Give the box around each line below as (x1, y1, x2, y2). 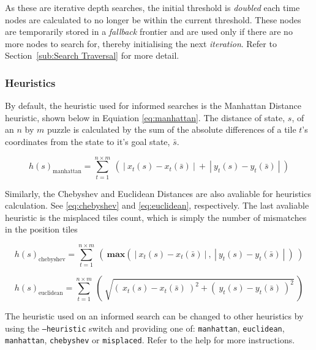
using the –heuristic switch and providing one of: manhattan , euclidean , (5, 321, 285, 334)
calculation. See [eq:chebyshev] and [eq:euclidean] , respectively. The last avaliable (5, 199, 309, 212)
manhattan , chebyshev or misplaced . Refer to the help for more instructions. (5, 333, 295, 346)
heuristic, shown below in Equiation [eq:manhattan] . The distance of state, (5, 111, 285, 124)
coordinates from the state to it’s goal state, (5, 135, 170, 147)
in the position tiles (5, 223, 78, 236)
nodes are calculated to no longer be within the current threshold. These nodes (5, 13, 301, 26)
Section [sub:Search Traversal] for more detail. (5, 49, 179, 62)
